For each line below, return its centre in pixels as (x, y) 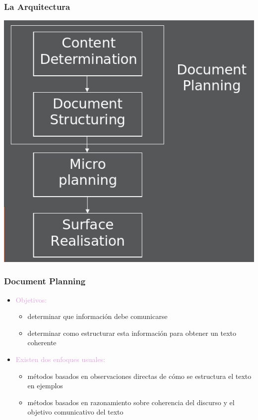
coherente (42, 342)
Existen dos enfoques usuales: (61, 359)
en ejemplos (45, 386)
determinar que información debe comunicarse (97, 316)
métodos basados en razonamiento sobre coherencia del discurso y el (131, 402)
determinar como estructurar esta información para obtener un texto (132, 333)
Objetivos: (31, 299)
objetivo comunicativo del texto (75, 412)
